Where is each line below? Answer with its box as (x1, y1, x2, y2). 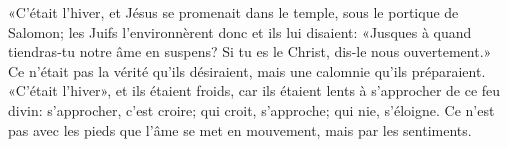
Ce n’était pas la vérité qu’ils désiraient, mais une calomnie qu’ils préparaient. (8, 60, 486, 81)
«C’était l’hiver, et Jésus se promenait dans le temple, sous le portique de (8, 2, 459, 22)
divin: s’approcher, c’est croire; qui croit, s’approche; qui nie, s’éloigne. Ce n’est (8, 99, 495, 120)
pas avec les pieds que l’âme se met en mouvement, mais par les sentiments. (8, 119, 472, 140)
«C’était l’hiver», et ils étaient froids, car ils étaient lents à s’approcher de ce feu (8, 80, 501, 101)
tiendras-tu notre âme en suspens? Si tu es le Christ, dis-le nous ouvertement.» (8, 41, 492, 62)
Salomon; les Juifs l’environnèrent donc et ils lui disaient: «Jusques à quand (8, 21, 472, 42)
